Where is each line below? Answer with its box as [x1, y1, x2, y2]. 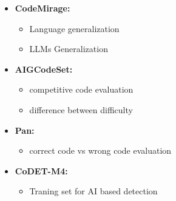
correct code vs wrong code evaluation [29, 144, 172, 157]
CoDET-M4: [15, 164, 68, 177]
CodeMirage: [15, 2, 70, 14]
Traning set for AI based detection [29, 185, 158, 197]
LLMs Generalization [29, 42, 108, 55]
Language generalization [29, 22, 120, 35]
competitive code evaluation [29, 83, 134, 96]
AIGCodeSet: [15, 62, 73, 75]
